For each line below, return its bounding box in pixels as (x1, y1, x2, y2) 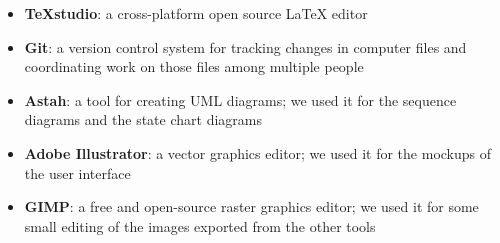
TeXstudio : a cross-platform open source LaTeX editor (24, 3, 368, 23)
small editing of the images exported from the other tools (24, 215, 376, 236)
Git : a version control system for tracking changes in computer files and (24, 36, 467, 57)
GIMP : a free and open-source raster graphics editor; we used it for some (24, 196, 479, 217)
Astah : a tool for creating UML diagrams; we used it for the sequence (24, 89, 457, 110)
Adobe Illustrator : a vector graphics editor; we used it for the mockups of (24, 142, 492, 163)
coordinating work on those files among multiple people (24, 56, 364, 77)
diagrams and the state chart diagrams (24, 109, 262, 130)
